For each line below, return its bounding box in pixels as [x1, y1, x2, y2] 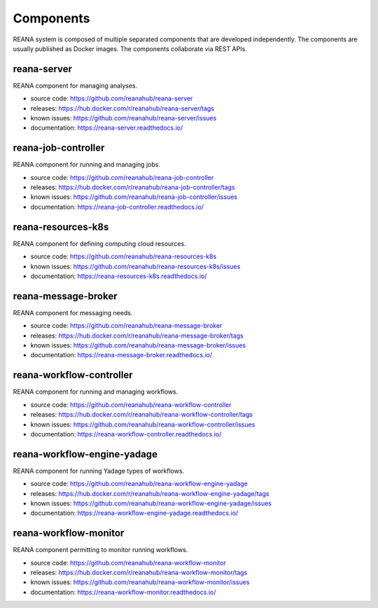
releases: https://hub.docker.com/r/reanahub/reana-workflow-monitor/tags [30, 568, 248, 577]
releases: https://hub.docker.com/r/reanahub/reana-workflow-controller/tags [30, 410, 253, 419]
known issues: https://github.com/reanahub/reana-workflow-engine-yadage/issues [30, 499, 272, 507]
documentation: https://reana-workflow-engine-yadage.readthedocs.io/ [30, 509, 239, 518]
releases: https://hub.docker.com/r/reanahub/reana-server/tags [30, 104, 215, 112]
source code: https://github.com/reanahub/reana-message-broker [30, 322, 223, 330]
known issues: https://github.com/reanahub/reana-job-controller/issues [30, 193, 238, 201]
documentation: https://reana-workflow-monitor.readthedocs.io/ [30, 588, 216, 596]
